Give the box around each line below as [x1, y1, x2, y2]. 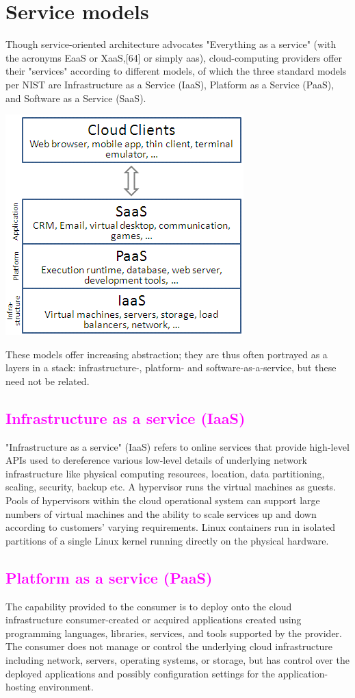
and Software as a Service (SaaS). [5, 90, 146, 105]
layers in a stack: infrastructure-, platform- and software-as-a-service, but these [5, 360, 337, 375]
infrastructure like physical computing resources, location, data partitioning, [5, 466, 325, 480]
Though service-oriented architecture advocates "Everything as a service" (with [5, 37, 337, 51]
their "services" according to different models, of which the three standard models [5, 64, 347, 78]
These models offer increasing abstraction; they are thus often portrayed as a [5, 347, 328, 361]
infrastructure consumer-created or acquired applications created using [5, 612, 302, 627]
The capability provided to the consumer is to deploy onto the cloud [5, 599, 292, 613]
